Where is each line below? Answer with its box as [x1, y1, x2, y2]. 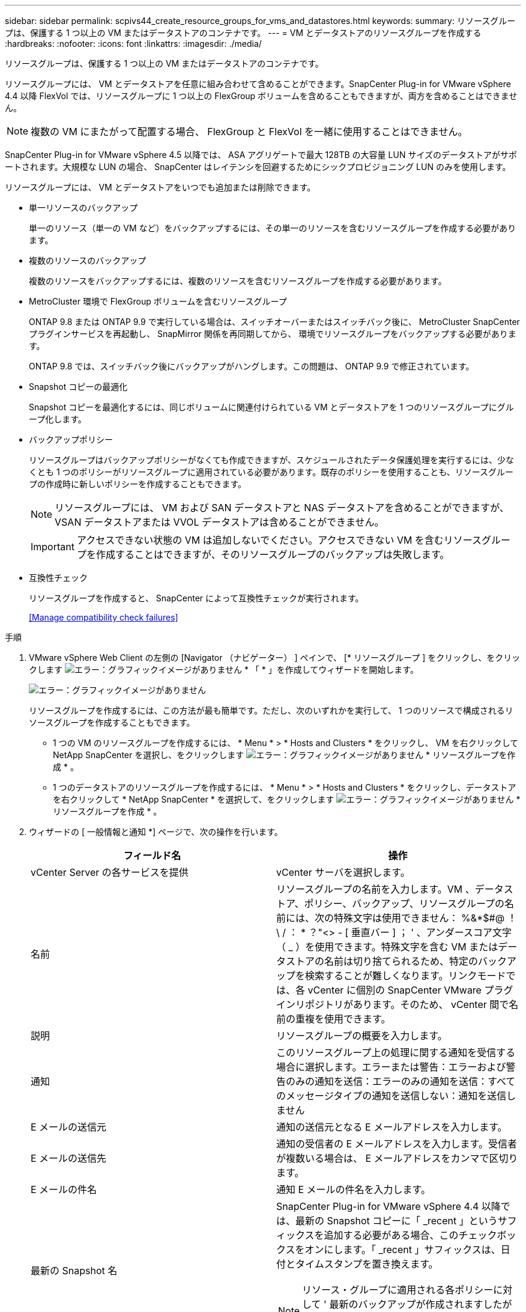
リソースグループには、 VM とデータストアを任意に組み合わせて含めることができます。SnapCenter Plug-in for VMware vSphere [5, 79, 511, 89]
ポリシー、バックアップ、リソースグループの [304, 897, 505, 910]
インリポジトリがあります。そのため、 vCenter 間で [276, 998, 509, 1010]
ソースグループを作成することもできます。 [29, 717, 195, 727]
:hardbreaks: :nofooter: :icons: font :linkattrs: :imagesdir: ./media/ [5, 38, 262, 49]
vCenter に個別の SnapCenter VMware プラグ [307, 984, 513, 996]
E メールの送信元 [31, 1121, 107, 1133]
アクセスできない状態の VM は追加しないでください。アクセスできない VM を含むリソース [76, 534, 482, 546]
